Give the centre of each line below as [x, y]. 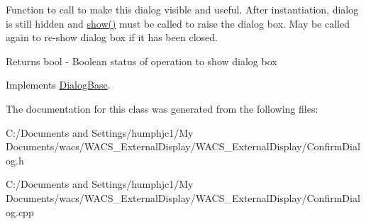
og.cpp [20, 212]
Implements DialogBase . [58, 85]
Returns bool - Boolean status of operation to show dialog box [142, 61]
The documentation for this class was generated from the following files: [162, 108]
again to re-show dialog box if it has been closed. [112, 37]
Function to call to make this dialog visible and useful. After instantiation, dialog [182, 9]
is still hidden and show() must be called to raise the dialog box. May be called [178, 23]
